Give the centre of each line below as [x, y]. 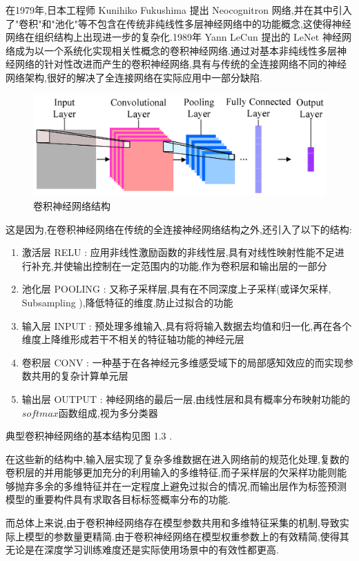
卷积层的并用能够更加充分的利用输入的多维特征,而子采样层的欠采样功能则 [171, 472]
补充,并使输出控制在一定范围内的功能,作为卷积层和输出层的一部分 [179, 265]
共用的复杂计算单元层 [80, 376]
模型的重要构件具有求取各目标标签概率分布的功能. [118, 499]
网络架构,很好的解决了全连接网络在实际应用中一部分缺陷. [134, 77]
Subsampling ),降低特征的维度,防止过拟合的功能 [127, 302]
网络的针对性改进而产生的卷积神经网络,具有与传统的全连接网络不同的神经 [181, 64]
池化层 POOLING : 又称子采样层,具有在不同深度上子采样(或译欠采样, [176, 289]
